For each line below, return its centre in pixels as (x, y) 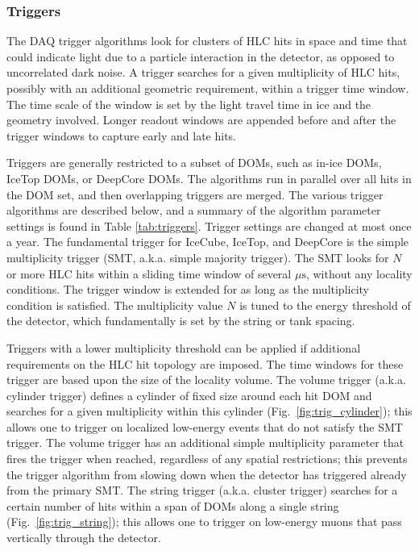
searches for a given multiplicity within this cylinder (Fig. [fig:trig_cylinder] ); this (209, 411)
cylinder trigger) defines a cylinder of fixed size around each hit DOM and (189, 395)
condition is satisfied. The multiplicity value (115, 305)
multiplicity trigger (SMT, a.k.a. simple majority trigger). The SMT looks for (198, 257)
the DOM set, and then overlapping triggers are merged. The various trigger (195, 194)
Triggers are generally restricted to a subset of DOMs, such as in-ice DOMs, (194, 163)
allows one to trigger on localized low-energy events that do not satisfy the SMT (205, 426)
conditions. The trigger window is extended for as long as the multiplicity (188, 289)
